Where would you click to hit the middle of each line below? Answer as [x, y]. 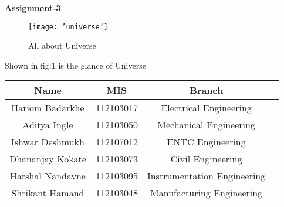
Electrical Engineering [206, 108]
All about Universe [62, 45]
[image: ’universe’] [68, 27]
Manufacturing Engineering [207, 193]
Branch [206, 90]
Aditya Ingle [48, 125]
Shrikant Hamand [48, 193]
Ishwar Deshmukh [48, 142]
